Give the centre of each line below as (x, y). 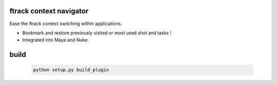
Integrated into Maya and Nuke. (56, 40)
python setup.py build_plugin (71, 70)
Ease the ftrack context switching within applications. (66, 24)
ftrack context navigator (49, 11)
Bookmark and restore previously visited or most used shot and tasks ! (97, 33)
